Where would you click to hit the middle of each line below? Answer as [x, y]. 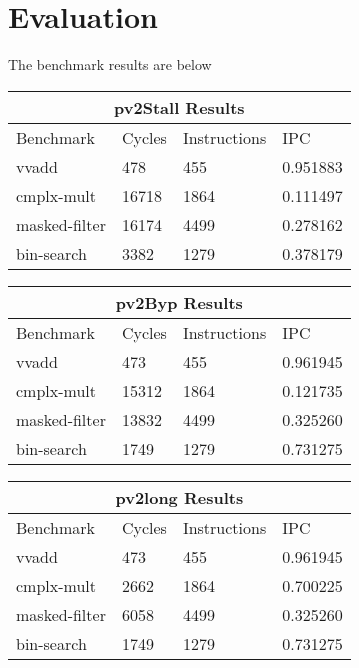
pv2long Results [179, 497]
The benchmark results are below [110, 64]
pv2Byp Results [179, 302]
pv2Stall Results [179, 107]
